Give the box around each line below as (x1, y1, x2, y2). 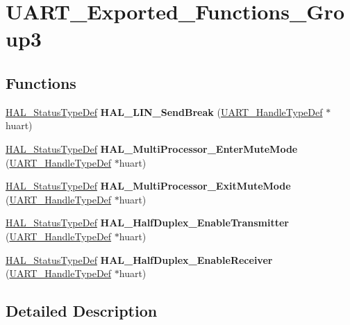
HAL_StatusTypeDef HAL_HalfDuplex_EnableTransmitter (6, 215, 289, 230)
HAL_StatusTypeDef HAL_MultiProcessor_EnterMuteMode (6, 141, 298, 156)
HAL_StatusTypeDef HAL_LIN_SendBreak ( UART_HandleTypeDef (6, 104, 323, 119)
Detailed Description (6, 300, 158, 322)
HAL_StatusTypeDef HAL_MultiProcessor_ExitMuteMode (6, 178, 291, 193)
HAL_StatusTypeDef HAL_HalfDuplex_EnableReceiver (6, 252, 273, 267)
